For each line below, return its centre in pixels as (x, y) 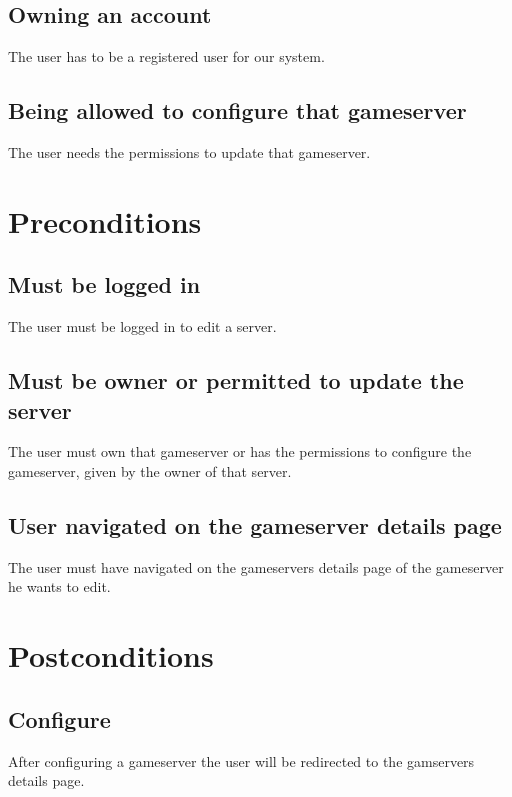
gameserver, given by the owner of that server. (150, 470)
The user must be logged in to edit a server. (142, 326)
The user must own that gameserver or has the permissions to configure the (240, 451)
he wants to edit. (59, 586)
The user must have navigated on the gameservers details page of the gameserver (256, 566)
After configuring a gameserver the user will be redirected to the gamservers (241, 760)
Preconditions (105, 220)
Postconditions (111, 655)
